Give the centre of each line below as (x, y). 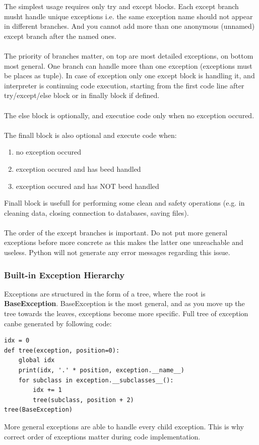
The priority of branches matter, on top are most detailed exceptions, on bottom (129, 55)
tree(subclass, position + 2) (83, 400)
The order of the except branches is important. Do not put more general (116, 232)
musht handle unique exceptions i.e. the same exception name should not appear (128, 16)
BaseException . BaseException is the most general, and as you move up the (124, 303)
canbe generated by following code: (58, 323)
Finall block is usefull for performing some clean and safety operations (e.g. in (124, 203)
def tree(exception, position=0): (62, 350)
